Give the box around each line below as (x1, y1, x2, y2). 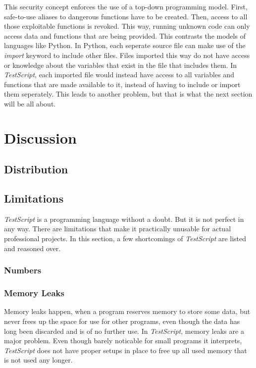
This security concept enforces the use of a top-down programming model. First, (4, 1, 248, 11)
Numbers (4, 264, 42, 276)
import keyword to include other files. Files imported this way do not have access (4, 50, 250, 60)
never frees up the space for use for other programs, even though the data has (4, 315, 240, 326)
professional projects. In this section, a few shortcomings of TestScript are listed (4, 233, 247, 244)
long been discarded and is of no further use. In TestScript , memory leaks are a (4, 325, 244, 336)
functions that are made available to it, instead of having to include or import (4, 79, 241, 89)
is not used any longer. (4, 355, 73, 365)
